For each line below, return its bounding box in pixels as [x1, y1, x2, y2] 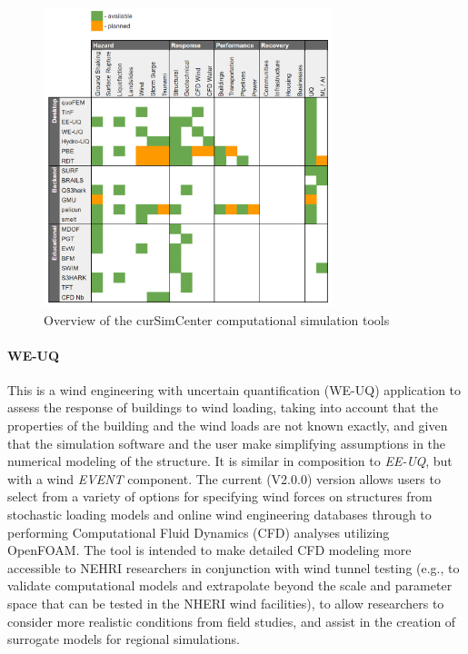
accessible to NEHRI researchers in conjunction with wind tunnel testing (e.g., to [7, 558, 460, 577]
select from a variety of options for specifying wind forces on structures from [7, 487, 433, 506]
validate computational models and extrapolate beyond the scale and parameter [7, 576, 453, 595]
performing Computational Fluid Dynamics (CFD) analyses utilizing [7, 522, 390, 541]
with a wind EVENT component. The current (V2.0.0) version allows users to [7, 469, 441, 488]
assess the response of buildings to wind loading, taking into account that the [7, 398, 438, 417]
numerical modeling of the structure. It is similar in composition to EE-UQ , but [7, 451, 453, 471]
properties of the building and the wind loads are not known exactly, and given [7, 416, 448, 435]
